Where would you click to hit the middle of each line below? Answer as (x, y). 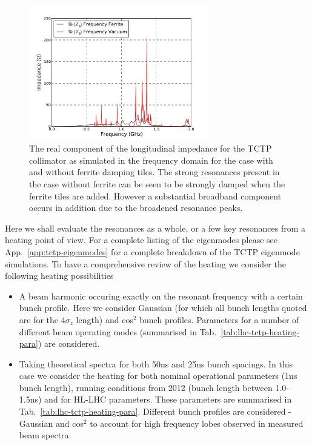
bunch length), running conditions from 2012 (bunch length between (146, 387)
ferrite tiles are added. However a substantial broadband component (155, 196)
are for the (39, 319)
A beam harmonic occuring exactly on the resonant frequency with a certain (161, 296)
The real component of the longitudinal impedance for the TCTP (151, 148)
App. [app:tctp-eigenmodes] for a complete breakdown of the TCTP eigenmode (152, 251)
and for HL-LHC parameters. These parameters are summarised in (168, 399)
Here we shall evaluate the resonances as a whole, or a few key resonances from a (155, 228)
